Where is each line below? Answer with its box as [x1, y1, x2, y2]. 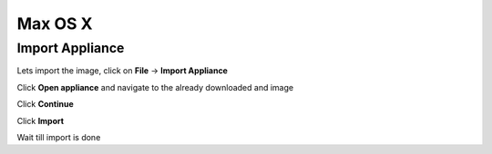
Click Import [16, 115, 64, 126]
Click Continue [16, 99, 74, 110]
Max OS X [16, 14, 93, 34]
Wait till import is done [16, 131, 101, 142]
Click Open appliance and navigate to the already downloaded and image [16, 82, 294, 92]
